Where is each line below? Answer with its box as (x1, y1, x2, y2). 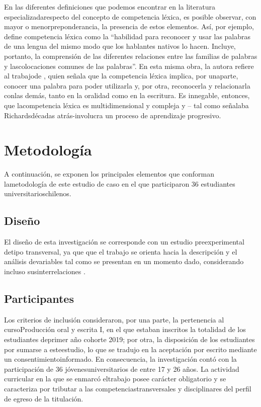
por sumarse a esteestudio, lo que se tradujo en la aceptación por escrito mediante (4, 344, 257, 354)
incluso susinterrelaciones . (4, 266, 85, 277)
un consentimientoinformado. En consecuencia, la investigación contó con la (4, 354, 237, 364)
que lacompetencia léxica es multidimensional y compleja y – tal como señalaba (4, 100, 249, 110)
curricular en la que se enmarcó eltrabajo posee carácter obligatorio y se (4, 373, 226, 384)
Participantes (4, 291, 74, 306)
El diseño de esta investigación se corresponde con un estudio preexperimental (4, 236, 244, 247)
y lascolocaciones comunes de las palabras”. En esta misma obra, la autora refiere (4, 60, 254, 71)
